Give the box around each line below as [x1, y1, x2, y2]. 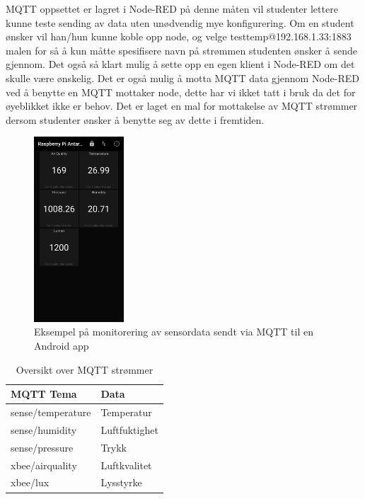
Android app [34, 338, 89, 353]
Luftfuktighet [100, 422, 158, 437]
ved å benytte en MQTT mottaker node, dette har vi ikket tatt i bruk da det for [6, 84, 356, 99]
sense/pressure [11, 440, 74, 454]
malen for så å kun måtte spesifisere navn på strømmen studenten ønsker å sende [6, 42, 357, 57]
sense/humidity [11, 422, 77, 437]
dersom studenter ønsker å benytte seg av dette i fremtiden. [6, 112, 265, 127]
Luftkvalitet [100, 457, 152, 472]
